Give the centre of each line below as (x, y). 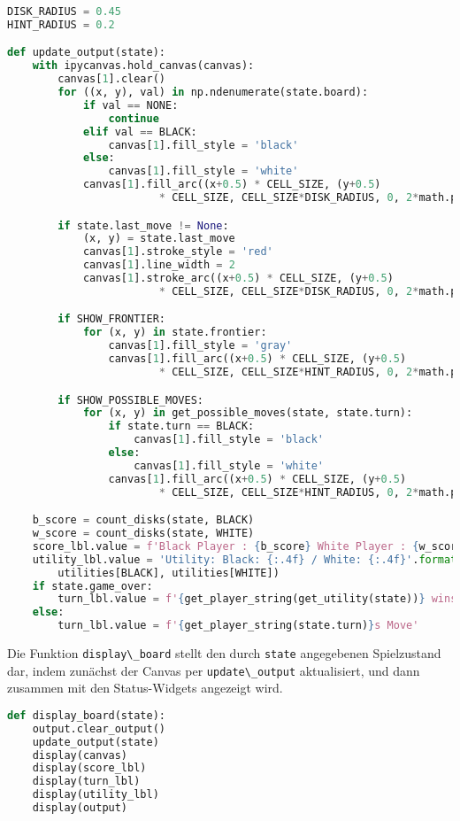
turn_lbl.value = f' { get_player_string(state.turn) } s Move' (238, 626)
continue (134, 118)
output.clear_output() (99, 728)
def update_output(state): (86, 53)
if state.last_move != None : (143, 225)
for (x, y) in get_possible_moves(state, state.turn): (248, 413)
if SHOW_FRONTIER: (111, 319)
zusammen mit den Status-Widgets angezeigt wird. (145, 688)
